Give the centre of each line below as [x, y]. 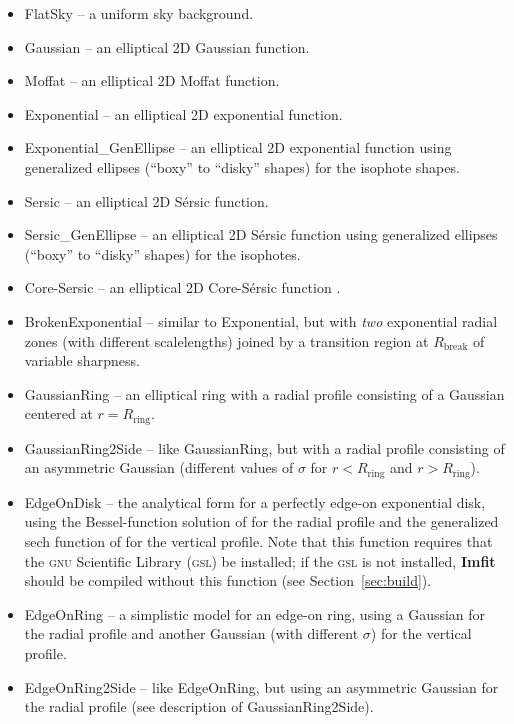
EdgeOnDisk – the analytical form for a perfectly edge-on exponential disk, [255, 501]
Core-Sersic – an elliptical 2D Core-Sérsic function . [182, 287]
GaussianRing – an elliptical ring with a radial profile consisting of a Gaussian [264, 393]
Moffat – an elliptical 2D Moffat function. [152, 80]
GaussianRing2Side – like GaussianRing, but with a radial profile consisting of [264, 447]
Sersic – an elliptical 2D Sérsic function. [146, 200]
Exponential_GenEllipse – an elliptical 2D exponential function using [238, 147]
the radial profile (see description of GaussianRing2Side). [199, 706]
